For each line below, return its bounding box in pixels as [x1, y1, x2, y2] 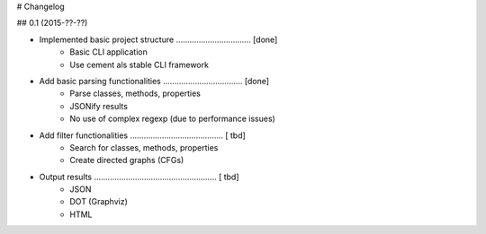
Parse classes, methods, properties [69, 88, 202, 99]
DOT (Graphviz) [69, 196, 128, 207]
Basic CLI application [69, 47, 148, 57]
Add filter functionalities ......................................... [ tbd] [39, 130, 247, 141]
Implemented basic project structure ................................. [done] [39, 34, 278, 45]
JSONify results [69, 100, 128, 111]
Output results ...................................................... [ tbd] [39, 171, 239, 182]
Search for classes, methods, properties [69, 142, 219, 152]
